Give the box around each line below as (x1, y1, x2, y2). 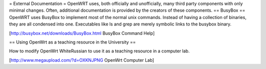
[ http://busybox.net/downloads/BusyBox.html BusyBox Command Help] (9, 30, 155, 36)
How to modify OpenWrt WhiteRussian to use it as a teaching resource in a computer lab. (9, 48, 190, 54)
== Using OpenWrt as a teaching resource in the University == (9, 39, 136, 45)
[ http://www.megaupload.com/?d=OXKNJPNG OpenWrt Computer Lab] (9, 57, 155, 63)
